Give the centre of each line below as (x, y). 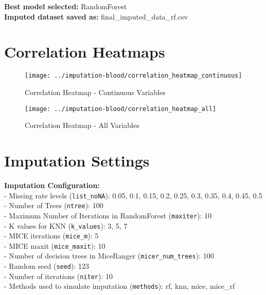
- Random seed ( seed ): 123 (47, 266)
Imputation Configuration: (52, 185)
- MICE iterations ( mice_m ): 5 (51, 236)
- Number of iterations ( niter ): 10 (58, 276)
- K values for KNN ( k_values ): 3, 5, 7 (66, 225)
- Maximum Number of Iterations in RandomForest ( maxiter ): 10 (108, 215)
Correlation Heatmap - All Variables (82, 125)
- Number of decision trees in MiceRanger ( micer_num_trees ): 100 (109, 256)
